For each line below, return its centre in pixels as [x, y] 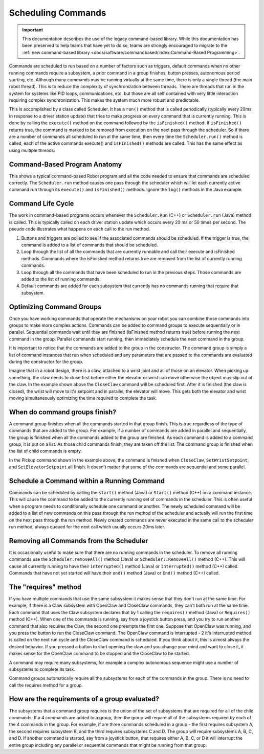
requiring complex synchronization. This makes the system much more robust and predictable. [104, 100]
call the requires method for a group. [46, 685]
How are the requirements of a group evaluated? [84, 699]
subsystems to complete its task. [42, 669]
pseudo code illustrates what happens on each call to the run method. [79, 229]
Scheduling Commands [57, 13]
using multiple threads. [32, 150]
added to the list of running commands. [61, 279]
